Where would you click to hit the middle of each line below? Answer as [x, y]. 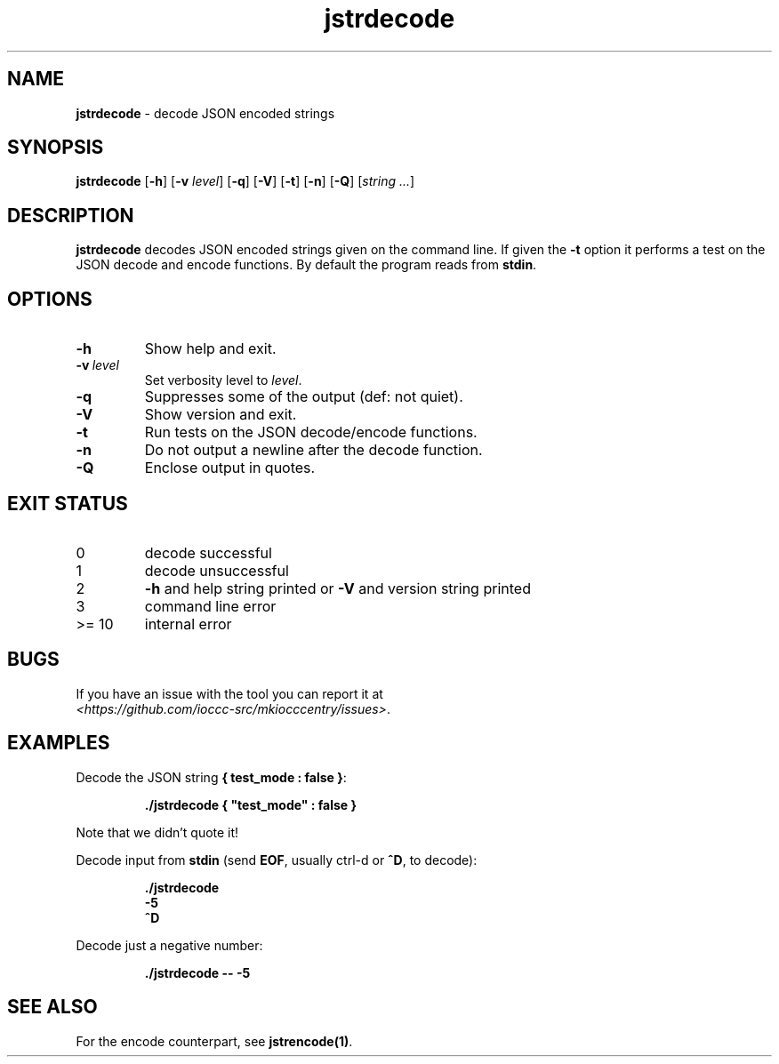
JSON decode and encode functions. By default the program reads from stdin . [306, 265]
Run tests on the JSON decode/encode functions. [311, 432]
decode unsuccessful [217, 570]
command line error [210, 606]
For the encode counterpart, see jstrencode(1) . [214, 1041]
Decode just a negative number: [169, 945]
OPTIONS [50, 299]
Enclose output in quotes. [230, 468]
